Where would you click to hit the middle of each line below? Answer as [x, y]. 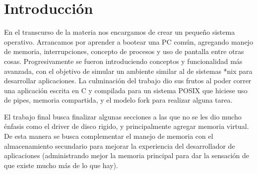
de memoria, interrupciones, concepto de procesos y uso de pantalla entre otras [124, 51]
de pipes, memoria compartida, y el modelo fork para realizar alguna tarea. [118, 100]
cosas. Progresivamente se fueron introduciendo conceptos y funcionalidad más [123, 61]
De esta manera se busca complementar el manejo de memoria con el [109, 136]
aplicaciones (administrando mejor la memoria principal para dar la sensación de [127, 155]
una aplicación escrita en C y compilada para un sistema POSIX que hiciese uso [126, 90]
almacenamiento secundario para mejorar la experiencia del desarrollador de [120, 145]
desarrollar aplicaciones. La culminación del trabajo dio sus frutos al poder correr [128, 81]
